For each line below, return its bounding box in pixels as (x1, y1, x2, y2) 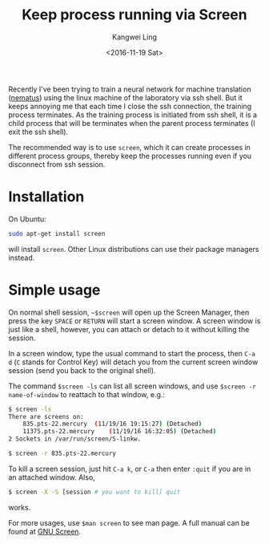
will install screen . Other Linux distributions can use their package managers (8, 244, 259, 254)
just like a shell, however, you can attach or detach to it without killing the (8, 324, 250, 334)
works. (8, 502, 31, 512)
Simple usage (8, 281, 101, 298)
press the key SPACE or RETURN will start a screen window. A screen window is (8, 315, 261, 326)
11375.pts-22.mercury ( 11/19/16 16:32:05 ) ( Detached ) (22, 428, 217, 436)
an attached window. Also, (8, 472, 96, 482)
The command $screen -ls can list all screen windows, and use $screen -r (8, 381, 256, 391)
